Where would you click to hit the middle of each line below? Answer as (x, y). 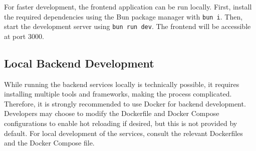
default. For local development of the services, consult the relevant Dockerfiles (123, 133)
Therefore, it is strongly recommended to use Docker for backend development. (125, 103)
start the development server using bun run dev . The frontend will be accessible (127, 26)
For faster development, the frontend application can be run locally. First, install (128, 6)
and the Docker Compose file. (49, 143)
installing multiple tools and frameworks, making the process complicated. (118, 94)
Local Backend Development (79, 63)
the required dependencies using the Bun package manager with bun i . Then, (123, 16)
